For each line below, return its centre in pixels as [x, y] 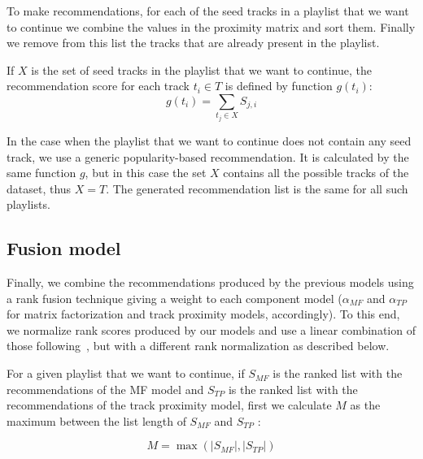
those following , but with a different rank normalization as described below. [198, 346]
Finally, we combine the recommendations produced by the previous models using [210, 282]
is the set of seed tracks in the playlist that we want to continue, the [202, 69]
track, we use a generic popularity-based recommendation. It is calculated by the [208, 156]
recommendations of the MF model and [105, 389]
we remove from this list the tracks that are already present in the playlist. [193, 43]
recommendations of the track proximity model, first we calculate [169, 405]
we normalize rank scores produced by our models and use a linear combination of [211, 329]
